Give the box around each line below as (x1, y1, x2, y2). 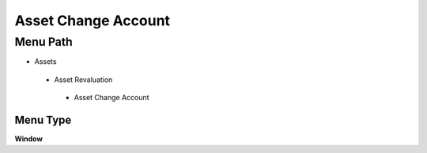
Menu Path (14, 35, 73, 49)
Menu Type (14, 113, 72, 126)
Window (14, 134, 43, 144)
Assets (34, 57, 57, 66)
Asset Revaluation (54, 75, 113, 84)
